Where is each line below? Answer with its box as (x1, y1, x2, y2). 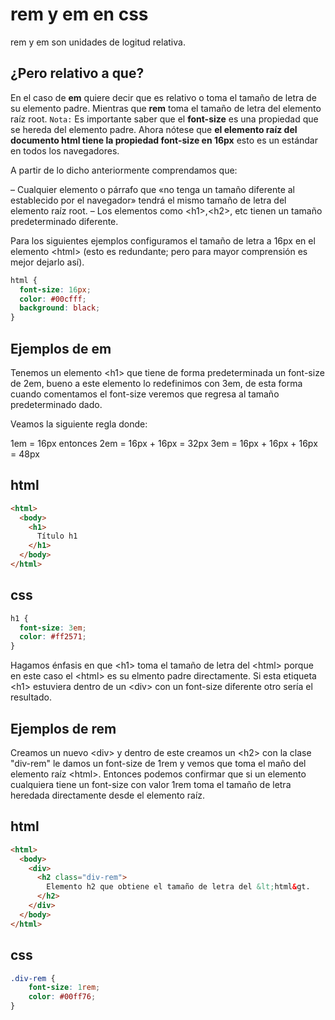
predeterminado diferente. (10, 215, 119, 227)
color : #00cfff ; (19, 294, 87, 304)
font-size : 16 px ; (19, 284, 92, 295)
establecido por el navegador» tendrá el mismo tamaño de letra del (10, 194, 287, 206)
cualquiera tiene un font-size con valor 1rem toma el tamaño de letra (10, 779, 292, 790)
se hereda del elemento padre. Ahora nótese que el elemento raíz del (10, 123, 298, 135)
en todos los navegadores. (10, 144, 120, 157)
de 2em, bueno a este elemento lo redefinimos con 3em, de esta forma (10, 377, 303, 389)
